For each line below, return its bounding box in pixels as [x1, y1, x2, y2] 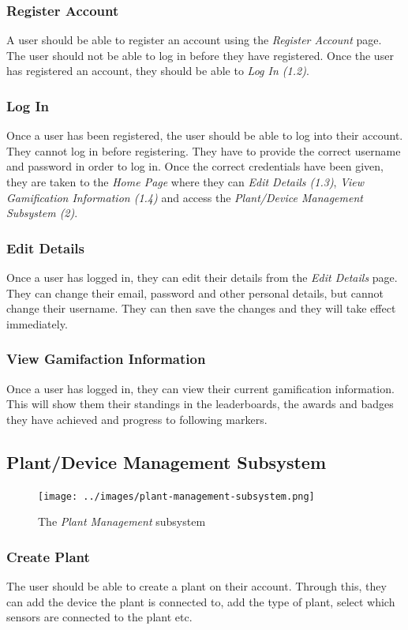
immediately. [6, 315, 68, 332]
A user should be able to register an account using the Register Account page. [6, 32, 382, 48]
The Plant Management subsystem [38, 513, 206, 530]
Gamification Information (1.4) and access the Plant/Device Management [6, 189, 363, 205]
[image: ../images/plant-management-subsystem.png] [38, 490, 315, 502]
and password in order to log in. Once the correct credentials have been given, [6, 158, 384, 174]
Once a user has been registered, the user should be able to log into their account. [6, 127, 403, 144]
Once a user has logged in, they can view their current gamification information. [6, 380, 395, 396]
